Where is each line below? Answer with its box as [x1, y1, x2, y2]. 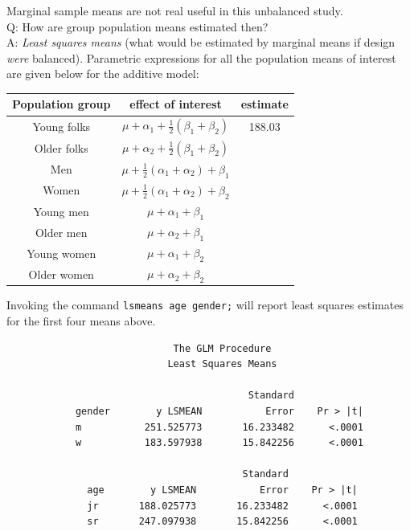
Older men [35, 223, 88, 240]
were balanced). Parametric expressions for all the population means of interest [6, 49, 396, 66]
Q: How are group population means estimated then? [6, 18, 269, 35]
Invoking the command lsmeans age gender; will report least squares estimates [6, 296, 404, 313]
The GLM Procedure [173, 342, 272, 354]
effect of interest [129, 96, 222, 112]
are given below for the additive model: [6, 65, 199, 82]
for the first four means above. [6, 312, 156, 329]
